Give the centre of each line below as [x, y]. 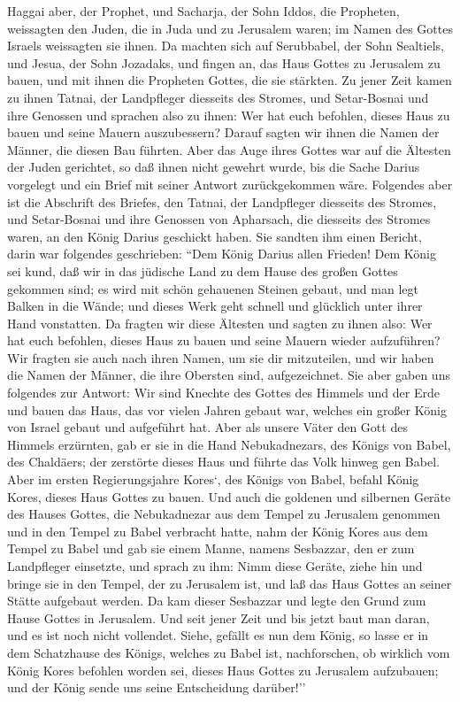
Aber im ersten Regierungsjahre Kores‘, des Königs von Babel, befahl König [213, 479]
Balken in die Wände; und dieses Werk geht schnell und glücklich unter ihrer [215, 306]
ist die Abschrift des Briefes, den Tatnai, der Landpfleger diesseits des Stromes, [222, 201]
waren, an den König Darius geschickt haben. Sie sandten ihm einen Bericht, [215, 236]
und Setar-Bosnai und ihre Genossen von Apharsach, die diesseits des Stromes [219, 219]
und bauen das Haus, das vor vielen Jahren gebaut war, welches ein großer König [227, 409]
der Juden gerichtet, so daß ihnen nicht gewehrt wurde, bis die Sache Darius [214, 167]
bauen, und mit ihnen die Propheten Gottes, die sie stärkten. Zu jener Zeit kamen [230, 80]
